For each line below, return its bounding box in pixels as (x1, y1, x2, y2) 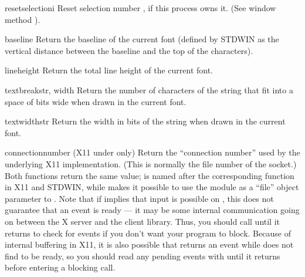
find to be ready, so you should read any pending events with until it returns (5, 249, 280, 262)
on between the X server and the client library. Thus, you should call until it (5, 215, 280, 227)
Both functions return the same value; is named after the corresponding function (5, 169, 294, 181)
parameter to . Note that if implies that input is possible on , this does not (5, 192, 274, 204)
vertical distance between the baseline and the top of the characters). (5, 44, 253, 56)
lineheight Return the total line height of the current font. (5, 64, 213, 76)
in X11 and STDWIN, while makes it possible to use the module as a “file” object (5, 181, 299, 193)
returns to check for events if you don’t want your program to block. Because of (5, 227, 291, 239)
